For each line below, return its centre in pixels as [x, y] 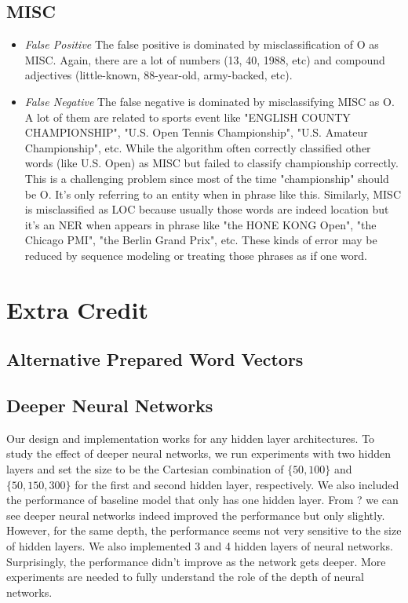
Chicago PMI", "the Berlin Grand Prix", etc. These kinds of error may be [201, 240]
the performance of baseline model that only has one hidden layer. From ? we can [202, 500]
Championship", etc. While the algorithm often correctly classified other [198, 147]
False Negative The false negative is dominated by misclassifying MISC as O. [209, 101]
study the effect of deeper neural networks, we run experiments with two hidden [199, 453]
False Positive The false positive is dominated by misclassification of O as [202, 44]
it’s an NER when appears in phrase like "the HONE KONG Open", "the [200, 224]
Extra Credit [77, 309]
